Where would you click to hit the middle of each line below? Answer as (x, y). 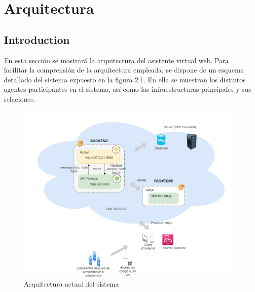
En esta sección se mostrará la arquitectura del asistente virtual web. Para (116, 60)
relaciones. (20, 98)
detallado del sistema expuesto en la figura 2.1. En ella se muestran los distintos (125, 79)
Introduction (37, 39)
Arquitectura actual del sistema (72, 284)
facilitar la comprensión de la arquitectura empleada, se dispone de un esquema (124, 70)
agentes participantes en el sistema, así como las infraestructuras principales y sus (128, 89)
